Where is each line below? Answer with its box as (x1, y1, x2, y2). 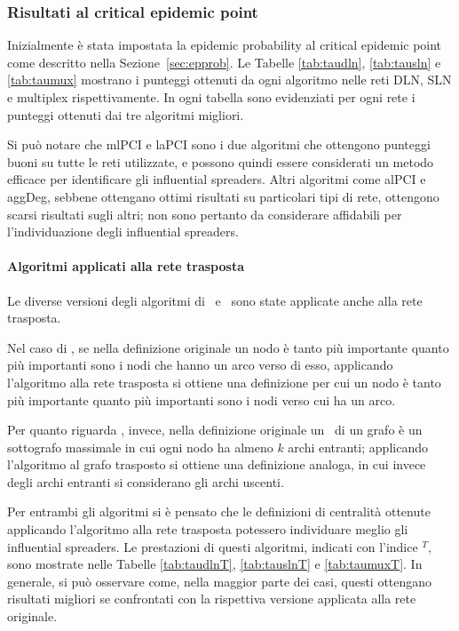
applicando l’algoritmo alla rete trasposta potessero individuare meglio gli (7, 520, 408, 539)
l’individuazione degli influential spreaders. (7, 222, 239, 241)
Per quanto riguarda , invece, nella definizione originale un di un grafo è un (7, 420, 423, 439)
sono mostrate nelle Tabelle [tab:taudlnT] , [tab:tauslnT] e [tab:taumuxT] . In (7, 555, 423, 573)
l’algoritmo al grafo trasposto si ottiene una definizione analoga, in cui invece (7, 455, 426, 474)
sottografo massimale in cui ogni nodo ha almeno (7, 437, 273, 456)
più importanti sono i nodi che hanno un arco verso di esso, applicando (7, 355, 393, 374)
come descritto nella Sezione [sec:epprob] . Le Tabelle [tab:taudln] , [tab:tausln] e (7, 52, 441, 71)
